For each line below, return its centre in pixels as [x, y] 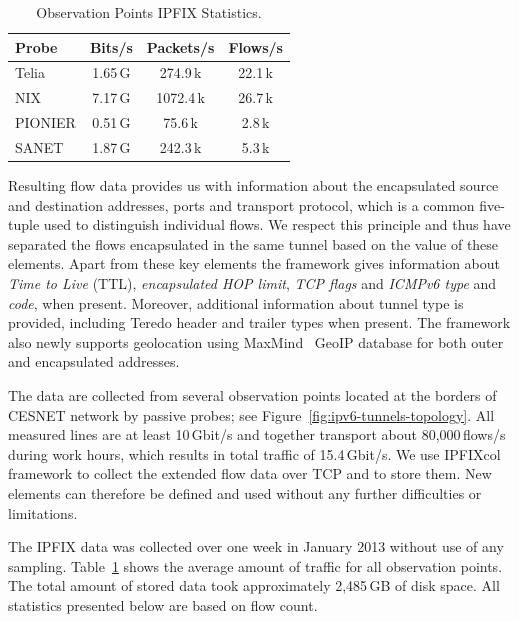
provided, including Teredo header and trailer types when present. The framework [259, 322]
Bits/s [111, 46]
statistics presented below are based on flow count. [163, 604]
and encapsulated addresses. [94, 361]
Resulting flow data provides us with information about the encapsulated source [253, 185]
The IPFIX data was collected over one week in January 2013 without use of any [256, 546]
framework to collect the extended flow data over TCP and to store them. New [250, 473]
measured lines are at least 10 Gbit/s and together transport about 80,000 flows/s [257, 434]
